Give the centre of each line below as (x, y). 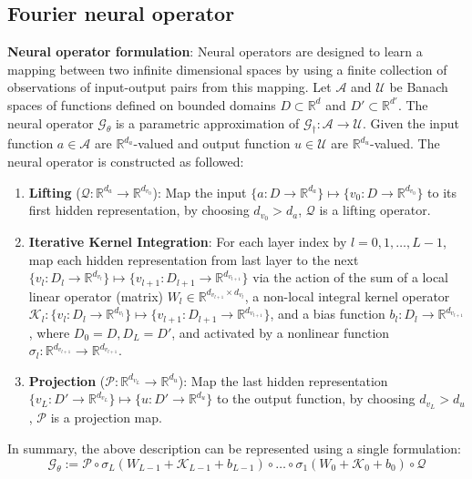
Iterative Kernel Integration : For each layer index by (188, 242)
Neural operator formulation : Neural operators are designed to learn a (215, 51)
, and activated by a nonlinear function (281, 332)
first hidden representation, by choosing (139, 210)
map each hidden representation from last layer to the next (194, 259)
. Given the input (411, 122)
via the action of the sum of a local (351, 277)
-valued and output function (212, 143)
